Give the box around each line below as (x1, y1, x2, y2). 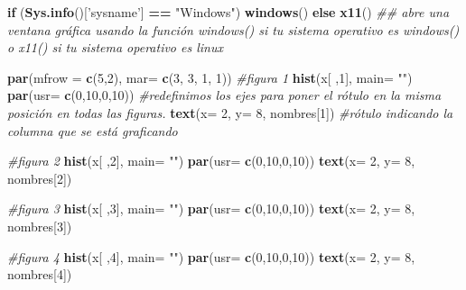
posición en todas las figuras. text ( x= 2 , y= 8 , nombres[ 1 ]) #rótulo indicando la (7, 103, 453, 122)
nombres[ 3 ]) (7, 216, 72, 235)
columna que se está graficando (7, 121, 178, 140)
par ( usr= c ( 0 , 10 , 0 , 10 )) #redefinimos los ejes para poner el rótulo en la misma (7, 86, 442, 104)
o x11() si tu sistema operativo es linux (7, 38, 223, 57)
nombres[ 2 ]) (7, 168, 72, 187)
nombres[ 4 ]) (7, 265, 72, 284)
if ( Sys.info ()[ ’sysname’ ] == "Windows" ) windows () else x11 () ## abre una (7, 3, 450, 21)
